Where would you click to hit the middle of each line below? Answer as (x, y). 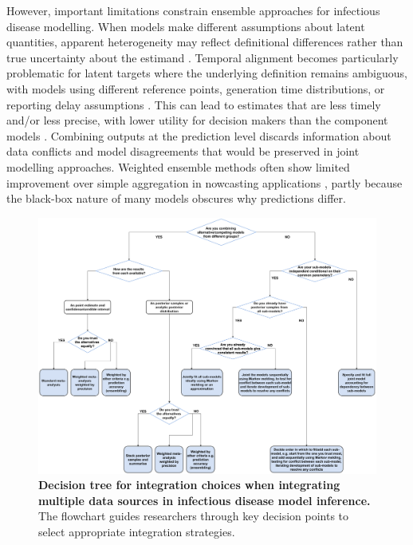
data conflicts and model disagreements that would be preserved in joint (183, 151)
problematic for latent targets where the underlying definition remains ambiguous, (207, 73)
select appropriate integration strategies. (137, 531)
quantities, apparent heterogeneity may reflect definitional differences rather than (205, 42)
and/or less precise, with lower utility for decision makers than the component (197, 120)
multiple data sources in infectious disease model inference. (205, 500)
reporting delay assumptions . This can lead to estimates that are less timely (194, 104)
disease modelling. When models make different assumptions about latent (186, 26)
